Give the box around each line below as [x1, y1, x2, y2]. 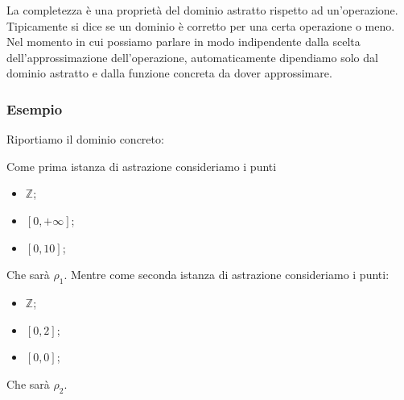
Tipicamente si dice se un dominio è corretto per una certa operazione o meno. [6, 17, 395, 34]
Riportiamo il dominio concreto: [6, 131, 164, 148]
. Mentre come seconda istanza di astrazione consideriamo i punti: [64, 266, 390, 283]
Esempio [6, 98, 63, 119]
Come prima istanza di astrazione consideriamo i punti [6, 157, 277, 174]
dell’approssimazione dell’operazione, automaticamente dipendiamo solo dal [6, 48, 378, 65]
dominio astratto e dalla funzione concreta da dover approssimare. [6, 65, 332, 81]
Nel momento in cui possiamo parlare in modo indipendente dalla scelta [6, 33, 361, 50]
